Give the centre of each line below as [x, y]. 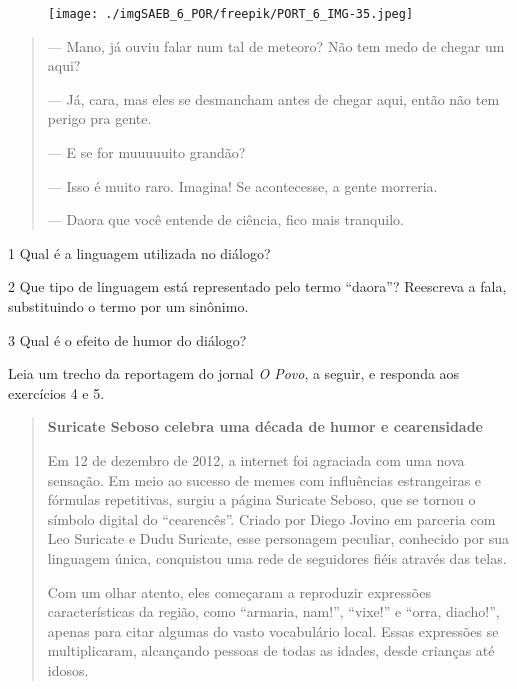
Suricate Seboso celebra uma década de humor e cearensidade [265, 426]
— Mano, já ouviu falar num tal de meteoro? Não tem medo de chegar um [276, 45]
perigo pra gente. [99, 118]
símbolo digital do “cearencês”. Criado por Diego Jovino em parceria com [271, 518]
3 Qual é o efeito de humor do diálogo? [127, 339]
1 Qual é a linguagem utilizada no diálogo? [139, 252]
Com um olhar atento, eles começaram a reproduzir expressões [239, 591]
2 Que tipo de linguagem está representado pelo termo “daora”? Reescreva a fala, [257, 286]
